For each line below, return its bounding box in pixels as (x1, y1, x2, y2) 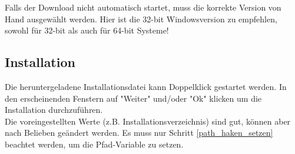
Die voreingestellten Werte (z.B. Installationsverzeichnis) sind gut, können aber (5, 115, 291, 127)
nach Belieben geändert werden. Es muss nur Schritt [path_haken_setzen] (5, 126, 273, 139)
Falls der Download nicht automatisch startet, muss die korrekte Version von (5, 1, 281, 13)
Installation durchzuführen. (5, 103, 103, 116)
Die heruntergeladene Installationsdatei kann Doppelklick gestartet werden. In (5, 80, 287, 92)
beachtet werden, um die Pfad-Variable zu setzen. (5, 138, 184, 150)
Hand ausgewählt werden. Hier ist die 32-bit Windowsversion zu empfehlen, (5, 12, 277, 25)
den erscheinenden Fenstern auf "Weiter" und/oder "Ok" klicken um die (5, 92, 262, 104)
